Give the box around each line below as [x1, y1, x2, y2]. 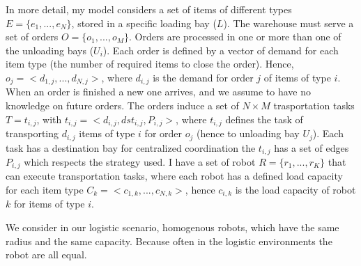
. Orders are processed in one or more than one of [129, 29, 341, 44]
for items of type [13, 196, 85, 211]
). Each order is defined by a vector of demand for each [102, 42, 339, 57]
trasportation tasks [273, 98, 355, 113]
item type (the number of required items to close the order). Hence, [6, 56, 294, 71]
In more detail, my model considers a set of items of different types [6, 2, 292, 16]
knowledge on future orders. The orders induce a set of [6, 98, 239, 113]
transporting [6, 126, 59, 141]
